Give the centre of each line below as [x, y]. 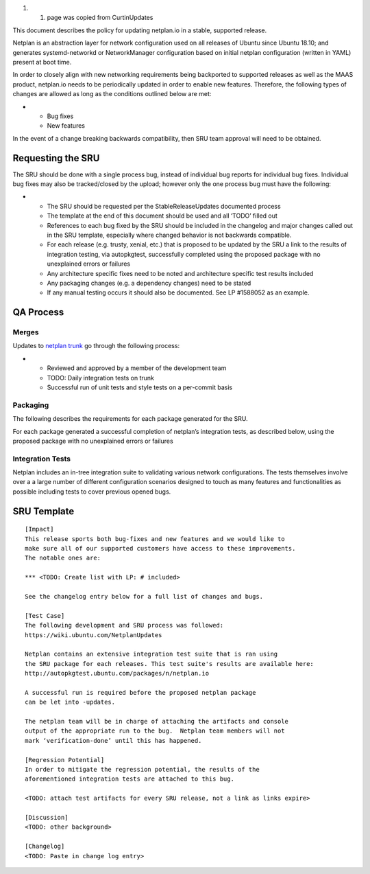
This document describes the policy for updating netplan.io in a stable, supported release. [140, 30]
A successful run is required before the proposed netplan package [140, 692]
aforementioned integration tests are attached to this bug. [129, 779]
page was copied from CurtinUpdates [100, 18]
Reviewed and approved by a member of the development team [137, 368]
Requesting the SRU [56, 158]
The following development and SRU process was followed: [124, 625]
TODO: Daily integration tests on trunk [100, 378]
